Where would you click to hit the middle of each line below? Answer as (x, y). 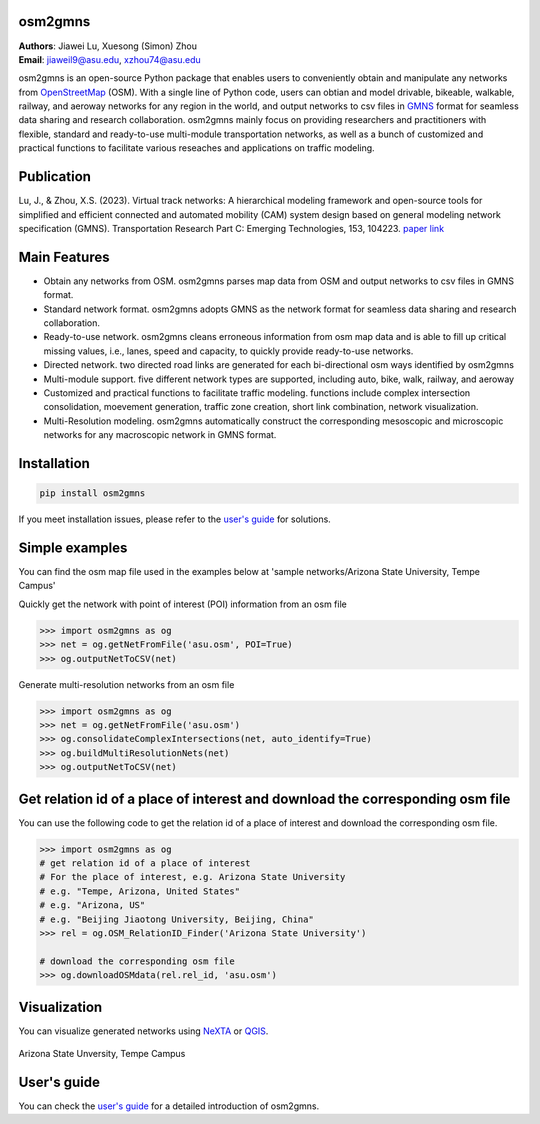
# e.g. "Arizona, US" (92, 905)
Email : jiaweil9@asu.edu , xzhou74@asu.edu (110, 59)
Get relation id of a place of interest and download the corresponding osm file (264, 798)
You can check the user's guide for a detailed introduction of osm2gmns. (169, 1106)
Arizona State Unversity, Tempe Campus (102, 1053)
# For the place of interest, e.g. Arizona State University (192, 877)
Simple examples (73, 547)
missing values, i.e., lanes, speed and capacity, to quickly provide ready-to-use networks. (228, 351)
